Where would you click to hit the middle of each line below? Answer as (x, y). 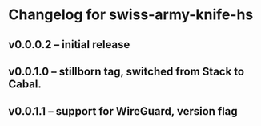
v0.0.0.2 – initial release (69, 45)
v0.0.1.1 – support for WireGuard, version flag (123, 111)
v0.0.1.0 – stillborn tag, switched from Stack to (126, 71)
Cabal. (25, 84)
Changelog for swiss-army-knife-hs (131, 15)
